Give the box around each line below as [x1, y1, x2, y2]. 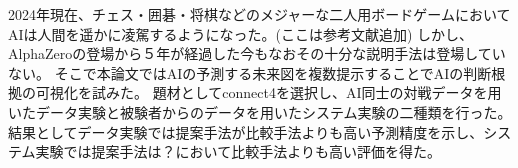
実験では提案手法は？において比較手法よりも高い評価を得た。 [35, 141, 441, 162]
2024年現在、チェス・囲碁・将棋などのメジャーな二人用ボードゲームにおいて [8, 4, 511, 24]
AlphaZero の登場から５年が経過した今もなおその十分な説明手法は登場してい [8, 43, 506, 64]
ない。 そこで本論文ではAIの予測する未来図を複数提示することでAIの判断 [8, 62, 492, 83]
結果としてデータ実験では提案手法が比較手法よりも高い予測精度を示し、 [8, 121, 484, 142]
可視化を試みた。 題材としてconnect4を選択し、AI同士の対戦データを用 [35, 82, 502, 103]
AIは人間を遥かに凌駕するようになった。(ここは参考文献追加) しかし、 [8, 23, 474, 44]
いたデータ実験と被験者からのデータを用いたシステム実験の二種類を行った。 [8, 101, 512, 122]
